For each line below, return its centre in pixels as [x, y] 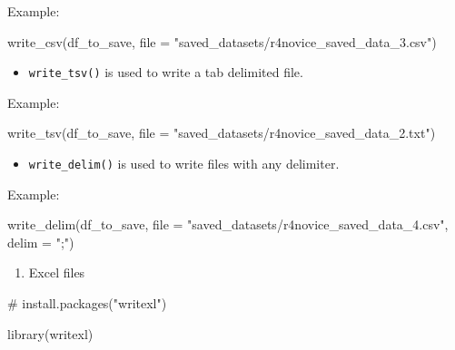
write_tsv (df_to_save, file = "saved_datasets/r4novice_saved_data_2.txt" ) [222, 133]
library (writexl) [50, 333]
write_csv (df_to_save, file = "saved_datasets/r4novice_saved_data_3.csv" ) [222, 41]
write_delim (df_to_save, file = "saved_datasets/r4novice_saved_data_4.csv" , [228, 224]
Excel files [57, 272]
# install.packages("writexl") [87, 303]
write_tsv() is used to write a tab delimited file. [166, 72]
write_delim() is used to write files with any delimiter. [184, 164]
